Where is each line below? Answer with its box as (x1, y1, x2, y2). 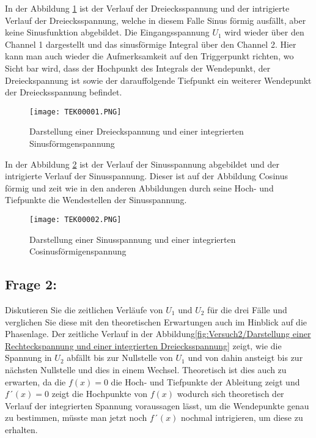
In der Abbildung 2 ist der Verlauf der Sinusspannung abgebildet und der (5, 157, 279, 170)
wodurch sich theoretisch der (177, 387, 284, 400)
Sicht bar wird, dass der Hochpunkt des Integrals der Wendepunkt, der (5, 61, 271, 74)
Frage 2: (5, 275, 57, 294)
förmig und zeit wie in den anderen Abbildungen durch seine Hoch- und (5, 181, 274, 194)
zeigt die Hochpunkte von (51, 387, 148, 400)
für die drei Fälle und (207, 303, 287, 316)
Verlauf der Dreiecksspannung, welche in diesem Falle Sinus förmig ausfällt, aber (5, 13, 306, 26)
